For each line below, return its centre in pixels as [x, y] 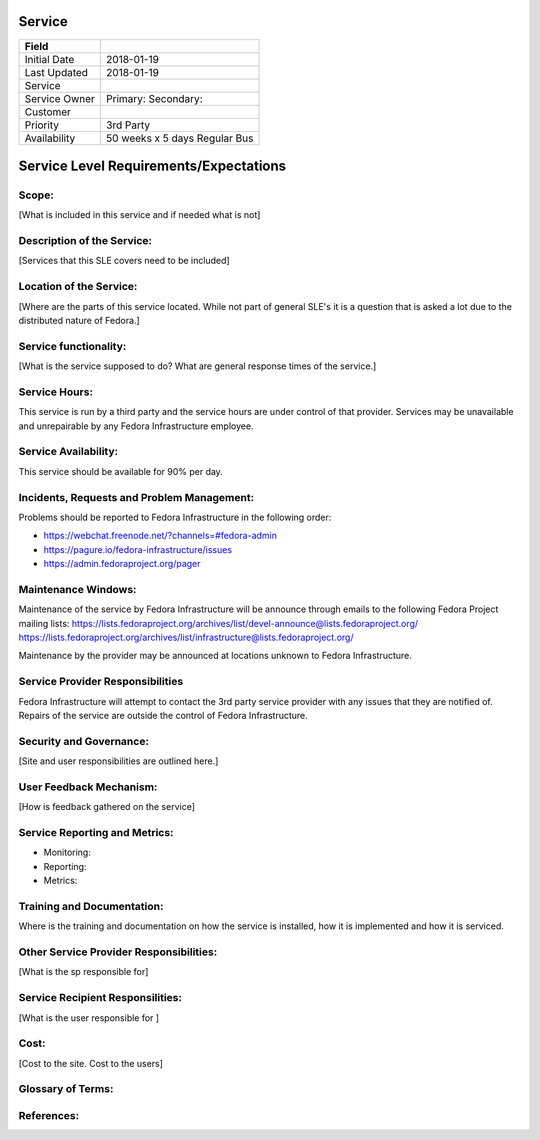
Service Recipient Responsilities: [100, 998]
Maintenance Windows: [77, 589]
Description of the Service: [85, 241]
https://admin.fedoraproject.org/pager [122, 564]
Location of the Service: [78, 287]
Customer [48, 112]
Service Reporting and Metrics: [96, 832]
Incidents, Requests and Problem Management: [136, 497]
